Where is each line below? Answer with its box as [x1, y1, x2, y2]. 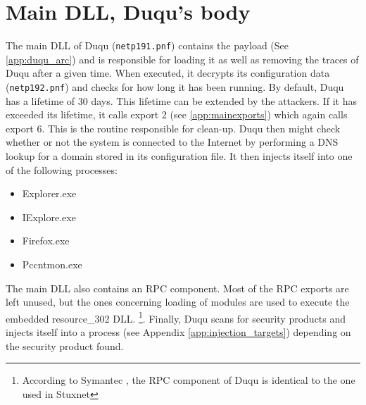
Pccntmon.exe [22, 256, 82, 271]
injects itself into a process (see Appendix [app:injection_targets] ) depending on [6, 325, 351, 339]
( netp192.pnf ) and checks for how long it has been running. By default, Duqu [6, 79, 344, 94]
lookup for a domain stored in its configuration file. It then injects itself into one [6, 149, 353, 163]
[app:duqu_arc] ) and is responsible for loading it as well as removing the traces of [6, 51, 359, 66]
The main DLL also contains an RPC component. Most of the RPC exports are [6, 280, 349, 295]
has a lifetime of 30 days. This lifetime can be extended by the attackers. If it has [6, 93, 357, 108]
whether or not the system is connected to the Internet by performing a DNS [6, 135, 339, 149]
